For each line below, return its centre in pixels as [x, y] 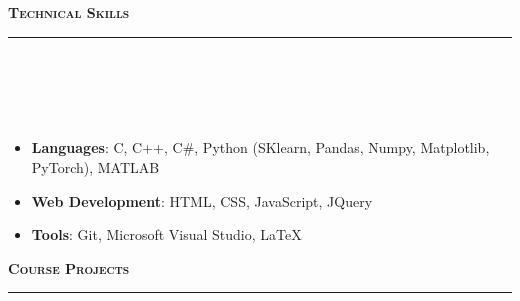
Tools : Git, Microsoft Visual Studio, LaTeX [166, 234]
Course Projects [69, 267]
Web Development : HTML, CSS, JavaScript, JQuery [202, 200]
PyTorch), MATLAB [95, 166]
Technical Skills [69, 12]
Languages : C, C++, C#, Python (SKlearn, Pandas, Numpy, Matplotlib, [260, 147]
